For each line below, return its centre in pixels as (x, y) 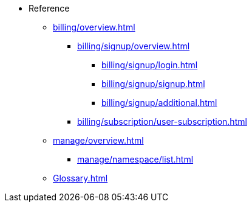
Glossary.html (80, 178)
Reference (49, 8)
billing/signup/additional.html (159, 103)
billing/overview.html (94, 27)
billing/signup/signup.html (153, 84)
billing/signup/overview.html (134, 46)
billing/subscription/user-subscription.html (162, 121)
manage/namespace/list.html (135, 159)
